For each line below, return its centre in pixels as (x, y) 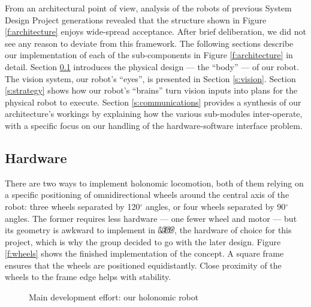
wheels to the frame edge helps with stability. (88, 277)
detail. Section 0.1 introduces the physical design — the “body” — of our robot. (152, 66)
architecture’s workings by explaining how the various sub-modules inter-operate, (154, 114)
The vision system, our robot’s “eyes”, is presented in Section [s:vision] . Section (150, 78)
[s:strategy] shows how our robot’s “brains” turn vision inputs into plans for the (151, 90)
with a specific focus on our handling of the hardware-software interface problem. (154, 125)
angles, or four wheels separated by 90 (215, 206)
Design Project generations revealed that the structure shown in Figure (136, 19)
